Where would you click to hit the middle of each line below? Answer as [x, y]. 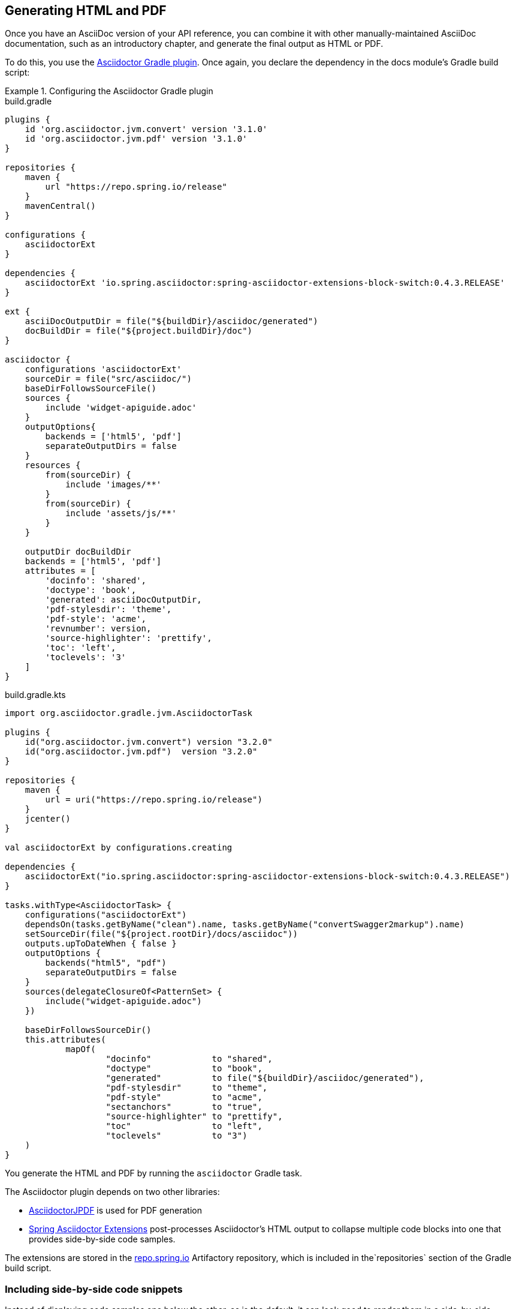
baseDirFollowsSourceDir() [88, 1030]
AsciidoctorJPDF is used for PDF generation [115, 1211]
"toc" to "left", [184, 1126]
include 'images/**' [114, 485]
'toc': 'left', [81, 648]
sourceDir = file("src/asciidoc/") [108, 379]
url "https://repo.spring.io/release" [136, 187]
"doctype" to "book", [184, 1069]
